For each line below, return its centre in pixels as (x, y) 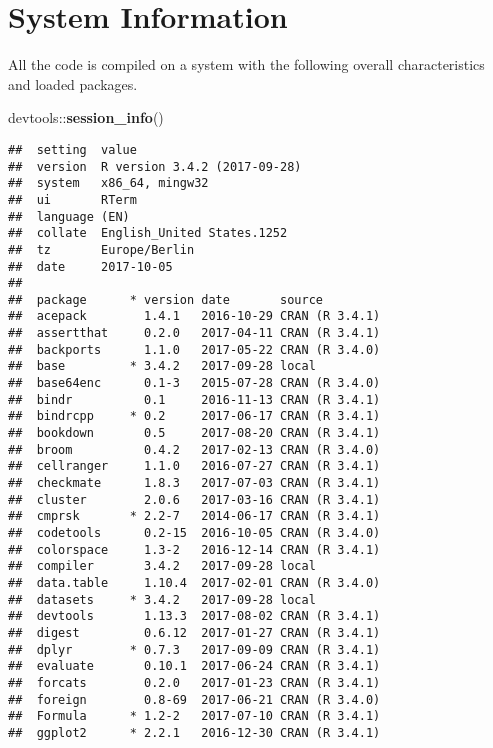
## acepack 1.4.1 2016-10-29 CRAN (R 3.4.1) (194, 316)
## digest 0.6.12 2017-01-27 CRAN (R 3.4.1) (194, 632)
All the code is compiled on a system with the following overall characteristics (246, 64)
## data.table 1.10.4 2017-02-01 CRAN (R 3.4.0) (194, 582)
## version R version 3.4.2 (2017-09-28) (155, 166)
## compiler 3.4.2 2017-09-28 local (162, 566)
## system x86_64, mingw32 (108, 183)
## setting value (72, 149)
